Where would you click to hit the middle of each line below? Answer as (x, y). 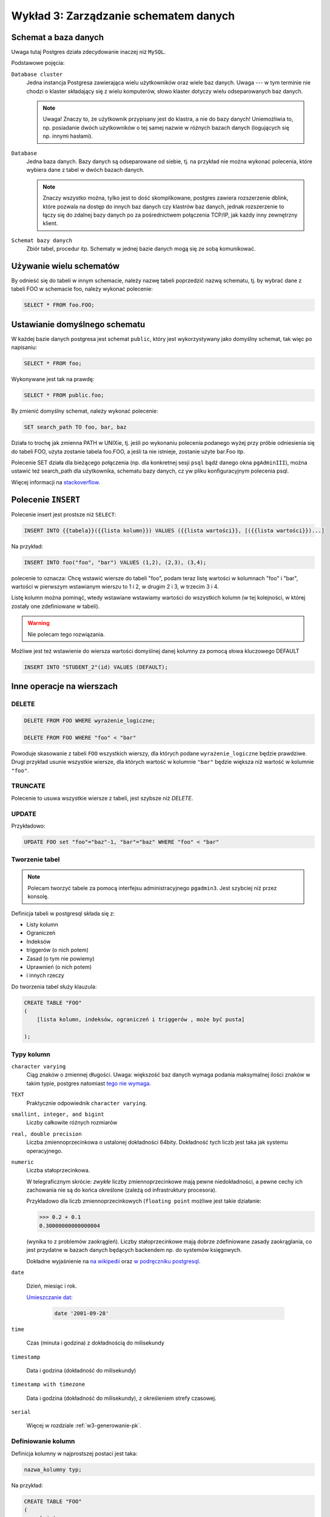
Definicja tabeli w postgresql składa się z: (63, 913)
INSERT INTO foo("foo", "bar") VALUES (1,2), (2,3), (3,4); (115, 562)
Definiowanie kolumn (43, 1441)
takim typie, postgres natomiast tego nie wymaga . (89, 1083)
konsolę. (38, 897)
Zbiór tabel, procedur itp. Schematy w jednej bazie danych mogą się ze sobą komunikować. (141, 249)
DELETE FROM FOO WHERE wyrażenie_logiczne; (90, 721)
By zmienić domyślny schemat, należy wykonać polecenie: (85, 411)
